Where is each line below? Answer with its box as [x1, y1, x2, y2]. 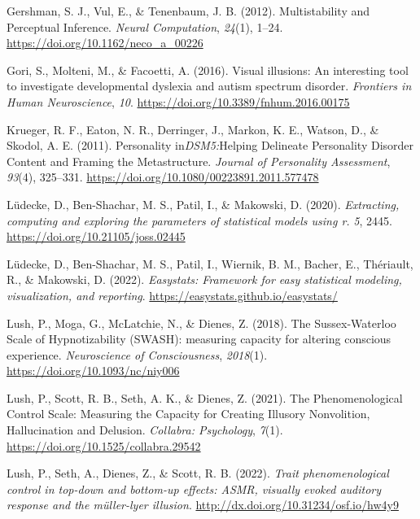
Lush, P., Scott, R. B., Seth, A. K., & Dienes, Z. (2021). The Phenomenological [7, 389, 403, 406]
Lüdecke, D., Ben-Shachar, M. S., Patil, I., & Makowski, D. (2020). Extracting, [7, 195, 400, 212]
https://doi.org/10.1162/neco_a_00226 [7, 34, 203, 51]
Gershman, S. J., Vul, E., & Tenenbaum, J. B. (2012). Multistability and [7, 2, 370, 19]
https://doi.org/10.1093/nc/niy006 [7, 362, 180, 379]
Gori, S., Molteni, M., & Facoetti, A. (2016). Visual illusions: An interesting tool [7, 61, 409, 78]
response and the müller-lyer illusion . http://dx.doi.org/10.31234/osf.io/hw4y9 [7, 496, 399, 513]
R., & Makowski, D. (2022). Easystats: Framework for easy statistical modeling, [7, 271, 402, 288]
